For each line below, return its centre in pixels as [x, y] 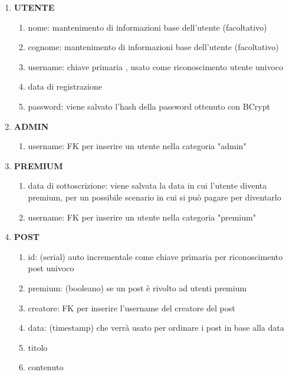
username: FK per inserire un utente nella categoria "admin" [137, 146]
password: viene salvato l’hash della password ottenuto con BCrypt [149, 106]
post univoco [51, 268]
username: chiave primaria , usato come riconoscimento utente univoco [155, 66]
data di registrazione [65, 86]
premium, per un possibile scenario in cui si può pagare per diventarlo [155, 197]
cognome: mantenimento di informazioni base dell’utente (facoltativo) [153, 47]
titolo [38, 347]
